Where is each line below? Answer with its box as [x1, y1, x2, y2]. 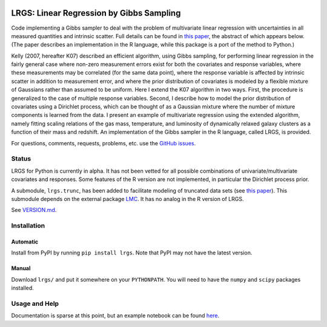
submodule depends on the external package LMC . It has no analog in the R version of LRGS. [11, 195, 245, 202]
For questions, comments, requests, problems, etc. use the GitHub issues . [11, 139, 196, 147]
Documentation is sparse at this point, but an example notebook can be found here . [11, 312, 220, 319]
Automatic [11, 238, 39, 245]
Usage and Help [11, 299, 59, 308]
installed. [11, 285, 35, 292]
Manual [11, 265, 31, 272]
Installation [11, 222, 45, 230]
